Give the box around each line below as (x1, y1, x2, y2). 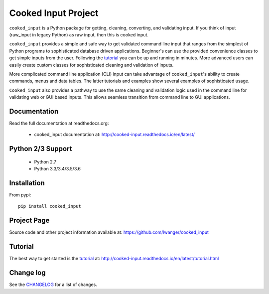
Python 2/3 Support (9, 145, 72, 153)
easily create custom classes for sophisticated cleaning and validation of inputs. (9, 62, 174, 68)
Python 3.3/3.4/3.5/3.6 (34, 166, 81, 172)
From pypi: (9, 192, 31, 198)
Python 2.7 (34, 158, 57, 164)
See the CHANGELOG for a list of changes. (9, 282, 97, 288)
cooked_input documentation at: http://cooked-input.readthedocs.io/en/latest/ (34, 132, 195, 138)
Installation (9, 178, 45, 187)
